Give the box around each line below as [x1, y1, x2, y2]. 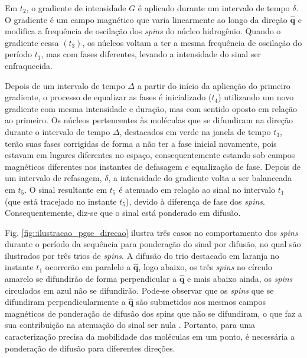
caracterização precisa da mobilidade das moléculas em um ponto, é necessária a [5, 330, 295, 343]
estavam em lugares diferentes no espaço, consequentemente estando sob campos [5, 149, 295, 161]
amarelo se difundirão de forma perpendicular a [5, 272, 177, 285]
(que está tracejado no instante [5, 195, 117, 207]
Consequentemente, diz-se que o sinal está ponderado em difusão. [5, 206, 241, 219]
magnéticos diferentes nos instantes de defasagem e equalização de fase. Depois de [5, 160, 301, 172]
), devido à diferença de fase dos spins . [126, 195, 265, 207]
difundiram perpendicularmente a [5, 295, 126, 308]
